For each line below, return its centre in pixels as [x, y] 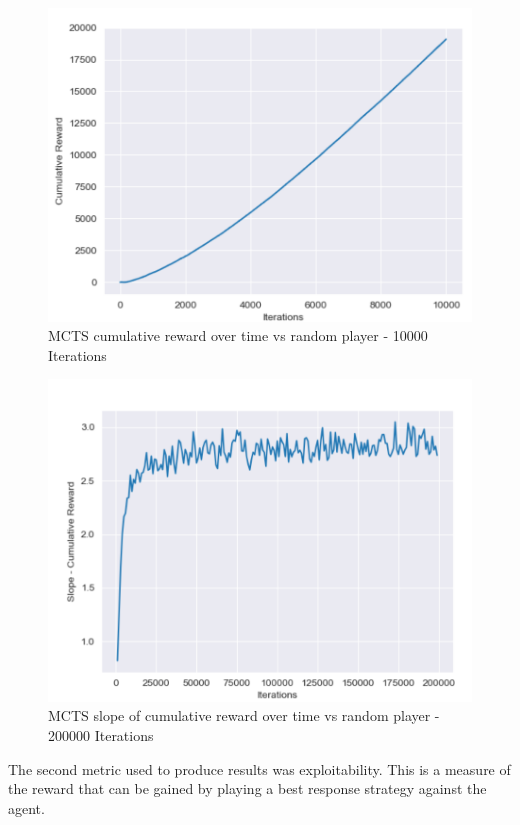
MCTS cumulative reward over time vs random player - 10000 [238, 335]
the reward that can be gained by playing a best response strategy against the [247, 788]
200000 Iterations [101, 734]
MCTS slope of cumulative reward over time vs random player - [244, 715]
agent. [26, 807]
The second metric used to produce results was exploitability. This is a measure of [259, 768]
